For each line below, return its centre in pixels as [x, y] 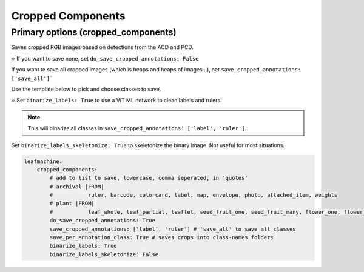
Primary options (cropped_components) [94, 32]
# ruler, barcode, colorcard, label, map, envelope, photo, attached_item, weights [194, 195]
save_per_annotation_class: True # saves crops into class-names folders [162, 237]
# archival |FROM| [77, 187]
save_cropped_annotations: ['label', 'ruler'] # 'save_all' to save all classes [173, 229]
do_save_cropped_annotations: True [103, 221]
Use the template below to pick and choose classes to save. [86, 89]
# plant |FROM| [72, 204]
